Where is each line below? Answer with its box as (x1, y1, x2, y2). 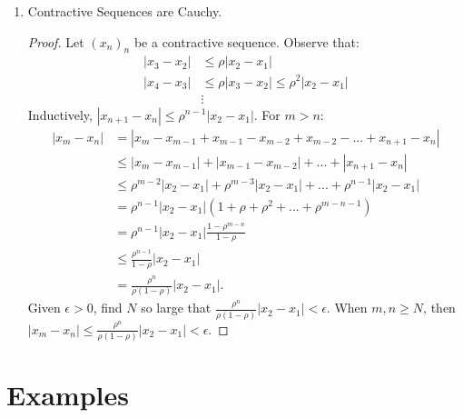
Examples (6, 376, 129, 413)
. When (326, 298, 368, 317)
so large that (141, 298, 212, 317)
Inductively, (27, 104, 93, 124)
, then (423, 298, 456, 317)
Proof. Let (27, 32, 84, 51)
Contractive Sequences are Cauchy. (27, 2, 222, 20)
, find (93, 298, 123, 317)
